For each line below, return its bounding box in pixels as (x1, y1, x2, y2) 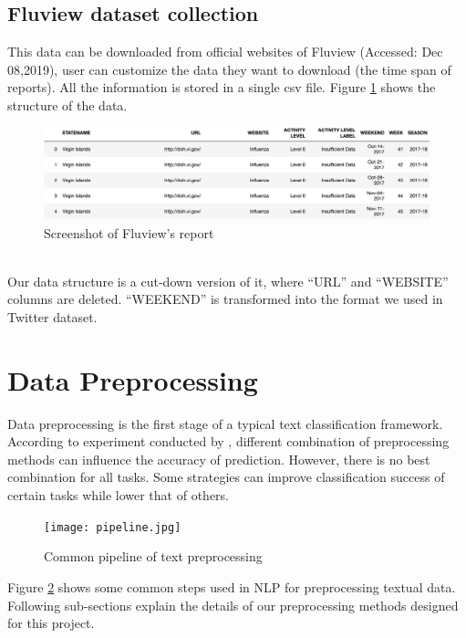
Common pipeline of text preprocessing (44, 547, 263, 566)
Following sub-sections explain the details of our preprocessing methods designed (7, 595, 459, 614)
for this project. (7, 613, 95, 633)
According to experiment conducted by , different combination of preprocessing (7, 432, 450, 451)
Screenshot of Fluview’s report (44, 223, 214, 242)
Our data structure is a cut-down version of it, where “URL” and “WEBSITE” (7, 271, 449, 290)
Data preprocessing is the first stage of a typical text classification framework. (7, 413, 443, 433)
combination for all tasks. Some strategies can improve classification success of (7, 467, 445, 486)
